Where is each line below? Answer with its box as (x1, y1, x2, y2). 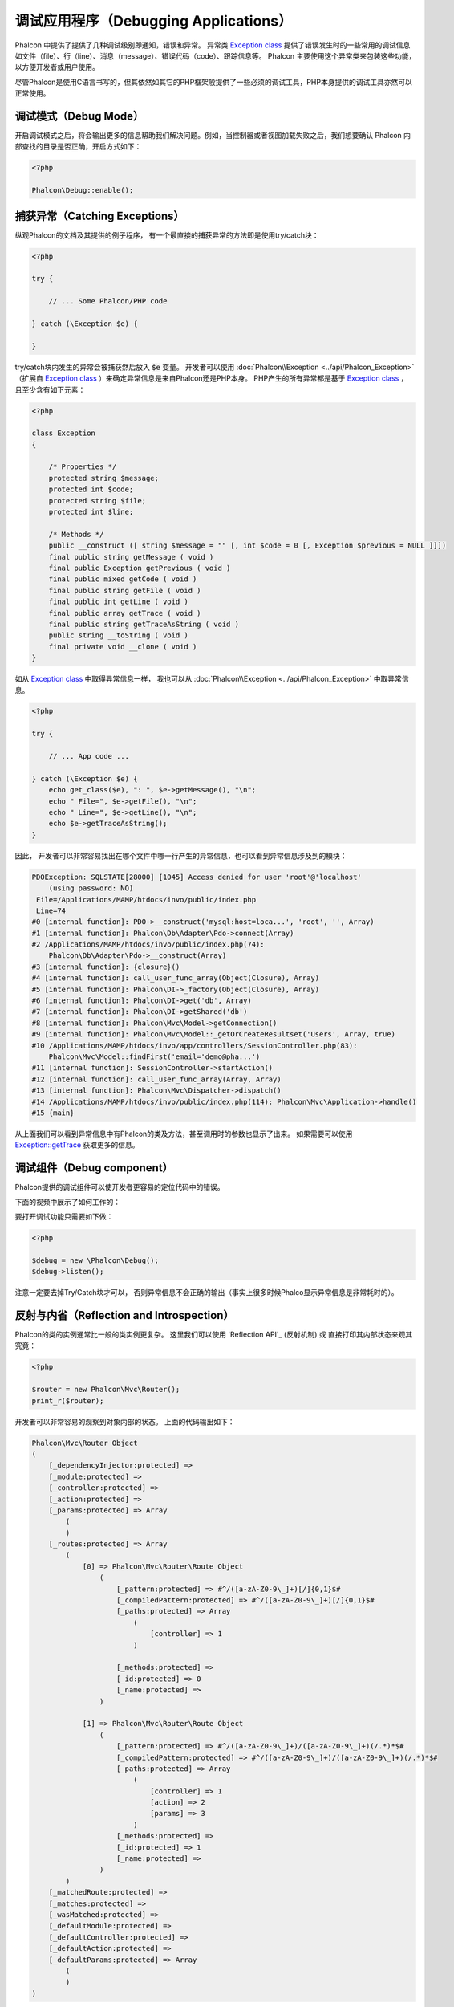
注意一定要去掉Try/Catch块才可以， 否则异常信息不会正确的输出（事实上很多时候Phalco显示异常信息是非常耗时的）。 (14, 1288, 399, 1297)
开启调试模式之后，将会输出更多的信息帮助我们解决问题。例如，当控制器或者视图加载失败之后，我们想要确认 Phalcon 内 (14, 131, 411, 140)
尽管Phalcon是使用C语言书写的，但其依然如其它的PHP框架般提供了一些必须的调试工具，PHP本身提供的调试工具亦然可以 (14, 77, 412, 87)
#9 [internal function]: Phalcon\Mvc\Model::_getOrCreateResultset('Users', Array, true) (31, 1030, 396, 1039)
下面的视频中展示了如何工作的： (14, 1197, 120, 1207)
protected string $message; (48, 474, 160, 482)
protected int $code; (48, 485, 134, 494)
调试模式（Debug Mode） (14, 109, 144, 123)
